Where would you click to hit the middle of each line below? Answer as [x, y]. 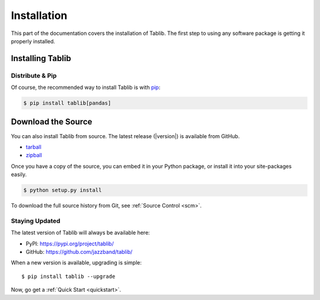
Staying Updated [36, 221]
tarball [33, 147]
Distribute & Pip [34, 75]
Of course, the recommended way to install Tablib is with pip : [86, 87]
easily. [19, 174]
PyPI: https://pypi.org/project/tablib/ [70, 244]
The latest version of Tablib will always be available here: [81, 233]
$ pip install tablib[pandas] [67, 103]
